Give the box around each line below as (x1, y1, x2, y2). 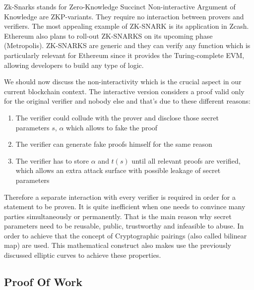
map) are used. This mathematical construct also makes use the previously (4, 240, 231, 250)
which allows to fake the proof (66, 122, 158, 132)
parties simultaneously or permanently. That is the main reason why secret (4, 211, 232, 221)
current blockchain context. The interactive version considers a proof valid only (4, 86, 245, 96)
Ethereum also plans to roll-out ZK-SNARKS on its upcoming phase (4, 30, 213, 41)
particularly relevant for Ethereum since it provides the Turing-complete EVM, (4, 50, 245, 60)
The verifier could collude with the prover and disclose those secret (15, 112, 219, 122)
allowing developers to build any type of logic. (4, 59, 144, 70)
